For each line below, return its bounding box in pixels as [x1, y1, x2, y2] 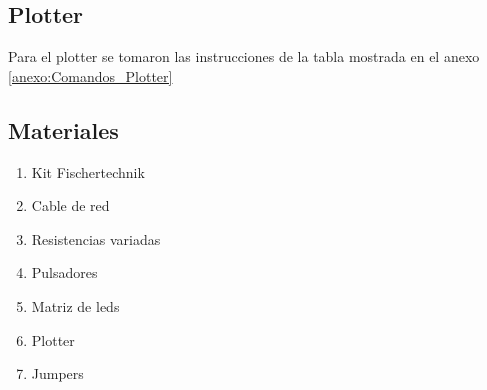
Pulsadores [31, 262, 98, 283]
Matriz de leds [31, 295, 120, 316]
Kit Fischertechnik [31, 161, 145, 182]
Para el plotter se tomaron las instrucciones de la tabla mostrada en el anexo [8, 46, 480, 67]
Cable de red [31, 195, 110, 216]
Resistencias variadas [31, 228, 161, 249]
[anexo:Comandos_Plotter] [8, 65, 173, 86]
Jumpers [31, 363, 84, 384]
